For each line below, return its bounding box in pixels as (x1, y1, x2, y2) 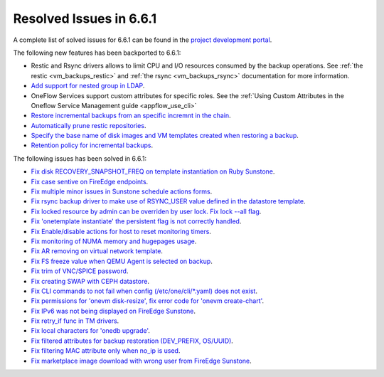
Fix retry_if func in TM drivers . (31, 317, 119, 325)
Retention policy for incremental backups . (31, 141, 154, 149)
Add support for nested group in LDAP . (31, 82, 145, 90)
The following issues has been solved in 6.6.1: (13, 154, 147, 163)
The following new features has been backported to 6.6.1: (13, 48, 181, 57)
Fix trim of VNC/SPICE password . (31, 267, 129, 275)
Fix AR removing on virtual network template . (31, 247, 164, 255)
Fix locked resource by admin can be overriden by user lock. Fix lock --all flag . (31, 207, 262, 216)
